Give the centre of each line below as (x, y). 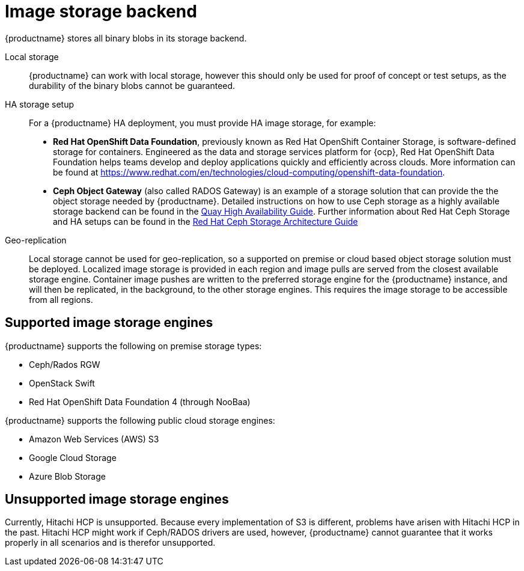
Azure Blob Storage (67, 476)
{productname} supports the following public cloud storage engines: (140, 420)
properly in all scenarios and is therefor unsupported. (110, 543)
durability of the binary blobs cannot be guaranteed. (132, 85)
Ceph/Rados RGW (65, 364)
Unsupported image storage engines (117, 499)
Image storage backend (101, 11)
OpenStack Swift (62, 383)
